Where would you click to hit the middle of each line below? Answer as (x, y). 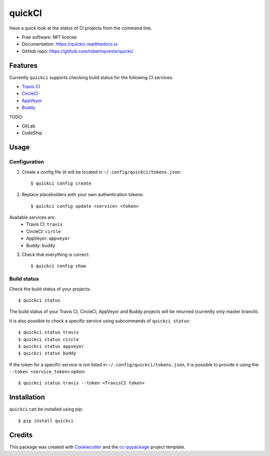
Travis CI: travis (44, 224)
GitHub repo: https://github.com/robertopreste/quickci (77, 51)
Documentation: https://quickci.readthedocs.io (70, 44)
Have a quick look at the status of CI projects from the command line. (80, 28)
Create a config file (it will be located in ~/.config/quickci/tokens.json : (101, 172)
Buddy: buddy (41, 245)
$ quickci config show (58, 266)
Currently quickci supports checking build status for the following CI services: (91, 77)
